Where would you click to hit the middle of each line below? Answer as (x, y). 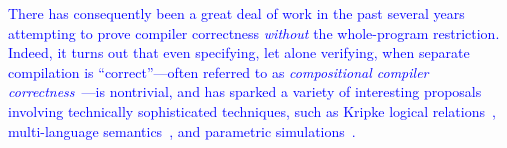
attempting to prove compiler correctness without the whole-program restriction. (254, 32)
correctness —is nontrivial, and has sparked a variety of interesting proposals (245, 91)
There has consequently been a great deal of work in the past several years (236, 13)
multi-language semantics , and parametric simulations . (182, 130)
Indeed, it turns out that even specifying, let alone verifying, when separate (239, 52)
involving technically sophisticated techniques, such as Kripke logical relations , (252, 110)
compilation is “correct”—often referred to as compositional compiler (218, 71)
